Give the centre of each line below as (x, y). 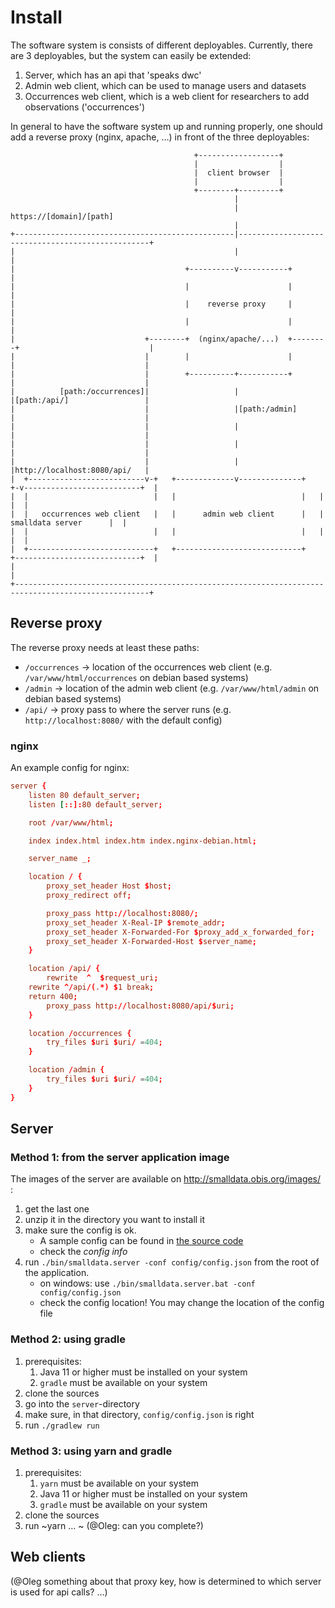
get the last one (57, 1209)
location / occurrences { (80, 1033)
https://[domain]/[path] (62, 216)
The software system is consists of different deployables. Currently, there (161, 45)
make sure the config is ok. (80, 1230)
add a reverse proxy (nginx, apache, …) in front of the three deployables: (160, 137)
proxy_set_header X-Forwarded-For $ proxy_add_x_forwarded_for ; (180, 932)
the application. (57, 1273)
